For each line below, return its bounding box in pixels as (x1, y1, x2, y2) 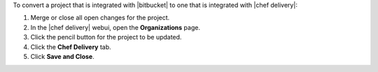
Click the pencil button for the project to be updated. (30, 33, 182, 42)
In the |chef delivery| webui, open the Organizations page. (30, 23, 201, 31)
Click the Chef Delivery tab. (30, 42, 111, 51)
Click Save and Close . (30, 52, 94, 60)
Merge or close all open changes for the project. (30, 14, 170, 22)
